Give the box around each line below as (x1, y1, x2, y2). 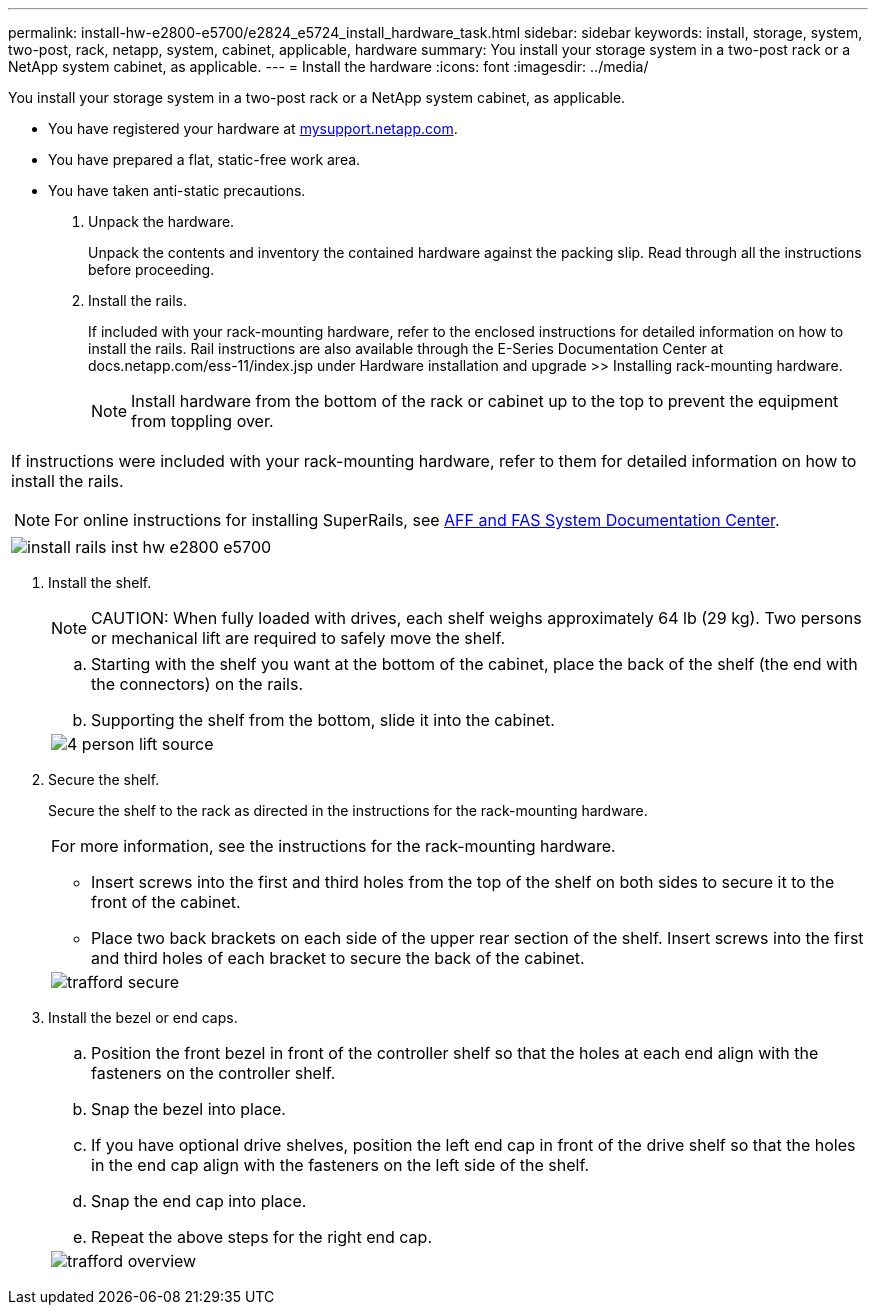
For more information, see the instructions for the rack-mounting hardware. (51, 836, 616, 856)
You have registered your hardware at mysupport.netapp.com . (48, 120, 458, 137)
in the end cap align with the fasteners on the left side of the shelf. (91, 1155, 590, 1175)
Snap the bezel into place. (91, 1099, 286, 1119)
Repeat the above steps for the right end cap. (91, 1227, 432, 1247)
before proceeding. (88, 261, 215, 278)
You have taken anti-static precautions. (48, 182, 306, 199)
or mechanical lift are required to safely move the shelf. (91, 628, 506, 648)
